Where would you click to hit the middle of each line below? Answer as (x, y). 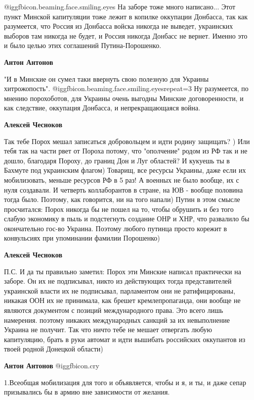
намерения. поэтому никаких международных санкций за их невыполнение (117, 320)
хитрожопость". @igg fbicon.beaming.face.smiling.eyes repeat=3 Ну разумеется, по (126, 88)
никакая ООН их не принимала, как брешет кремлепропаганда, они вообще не (122, 300)
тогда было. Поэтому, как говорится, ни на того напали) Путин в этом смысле (122, 199)
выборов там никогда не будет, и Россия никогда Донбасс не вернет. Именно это (126, 35)
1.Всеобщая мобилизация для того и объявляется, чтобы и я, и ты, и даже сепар (125, 382)
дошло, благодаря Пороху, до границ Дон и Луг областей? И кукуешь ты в (117, 160)
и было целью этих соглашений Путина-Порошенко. (83, 45)
